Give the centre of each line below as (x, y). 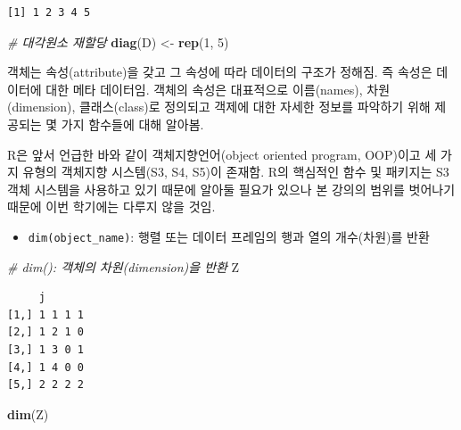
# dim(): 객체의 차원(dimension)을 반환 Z (123, 266)
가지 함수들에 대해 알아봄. (132, 124)
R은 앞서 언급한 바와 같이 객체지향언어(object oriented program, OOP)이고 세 (222, 154)
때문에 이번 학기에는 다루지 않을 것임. (111, 207)
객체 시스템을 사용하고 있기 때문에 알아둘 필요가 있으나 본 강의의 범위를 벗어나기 (231, 189)
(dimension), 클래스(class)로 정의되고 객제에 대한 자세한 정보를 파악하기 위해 (219, 107)
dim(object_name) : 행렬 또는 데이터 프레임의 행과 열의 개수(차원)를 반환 (229, 236)
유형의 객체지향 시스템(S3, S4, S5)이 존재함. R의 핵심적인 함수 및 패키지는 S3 (236, 172)
